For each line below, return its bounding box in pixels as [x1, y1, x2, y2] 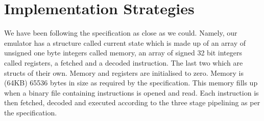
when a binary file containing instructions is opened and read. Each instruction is [4, 87, 259, 98]
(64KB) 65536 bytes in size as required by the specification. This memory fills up [4, 77, 258, 88]
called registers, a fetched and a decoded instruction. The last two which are [4, 57, 243, 68]
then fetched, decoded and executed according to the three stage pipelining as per [4, 97, 260, 108]
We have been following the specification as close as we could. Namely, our [4, 27, 237, 38]
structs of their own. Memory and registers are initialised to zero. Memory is [4, 67, 244, 78]
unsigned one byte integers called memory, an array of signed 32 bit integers [4, 47, 242, 58]
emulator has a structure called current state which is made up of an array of [4, 37, 246, 48]
